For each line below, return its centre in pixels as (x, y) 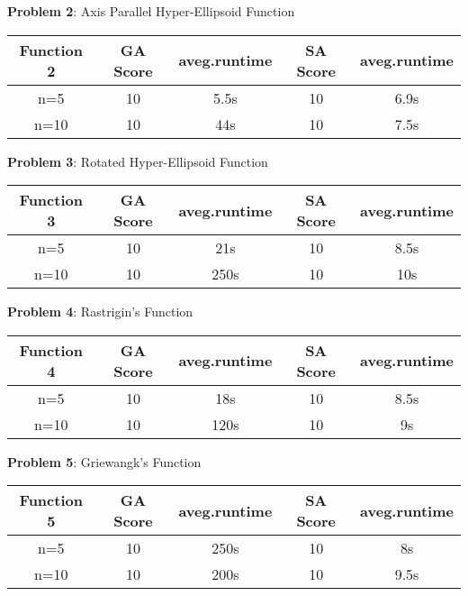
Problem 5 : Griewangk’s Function (104, 461)
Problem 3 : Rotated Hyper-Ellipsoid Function (138, 161)
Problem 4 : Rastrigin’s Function (100, 312)
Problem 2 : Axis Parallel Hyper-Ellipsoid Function (151, 11)
